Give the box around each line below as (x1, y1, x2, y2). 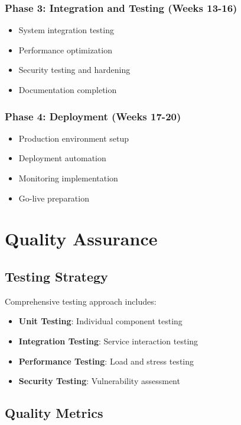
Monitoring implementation (18, 172, 118, 184)
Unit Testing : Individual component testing (18, 315, 183, 327)
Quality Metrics (5, 404, 103, 422)
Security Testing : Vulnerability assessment (18, 375, 180, 387)
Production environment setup (18, 132, 129, 144)
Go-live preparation (18, 191, 89, 204)
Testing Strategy (5, 267, 108, 285)
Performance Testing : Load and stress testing (18, 354, 194, 367)
